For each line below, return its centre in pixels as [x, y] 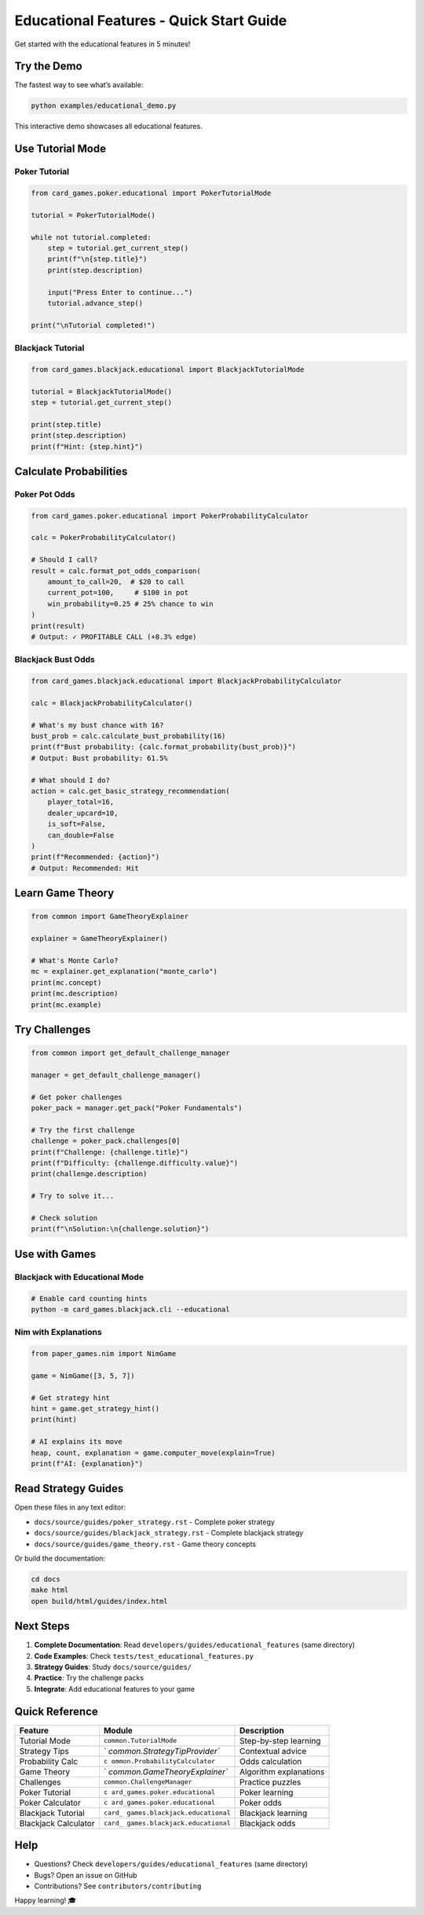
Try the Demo [48, 66]
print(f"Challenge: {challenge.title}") [110, 1152]
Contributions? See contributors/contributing [118, 1886]
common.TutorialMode [140, 1741]
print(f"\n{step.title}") [97, 259]
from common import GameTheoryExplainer [110, 917]
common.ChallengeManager [148, 1782]
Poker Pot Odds [45, 494]
